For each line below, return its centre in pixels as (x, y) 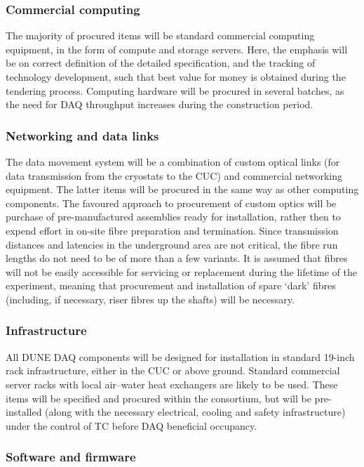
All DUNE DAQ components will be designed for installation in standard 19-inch (180, 356)
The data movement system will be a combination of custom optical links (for (173, 162)
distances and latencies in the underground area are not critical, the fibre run (172, 244)
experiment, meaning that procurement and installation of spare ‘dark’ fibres (171, 285)
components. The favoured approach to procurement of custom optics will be (171, 203)
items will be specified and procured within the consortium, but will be (159, 398)
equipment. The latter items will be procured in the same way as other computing (182, 189)
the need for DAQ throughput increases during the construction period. (160, 104)
